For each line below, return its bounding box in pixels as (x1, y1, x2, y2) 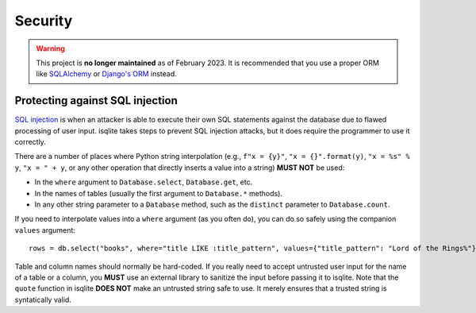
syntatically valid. (14, 295, 71, 304)
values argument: (14, 225, 75, 234)
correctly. (14, 137, 47, 147)
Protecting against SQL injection (14, 94, 178, 107)
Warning (36, 44, 65, 53)
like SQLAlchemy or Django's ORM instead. (36, 69, 178, 79)
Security (14, 12, 73, 29)
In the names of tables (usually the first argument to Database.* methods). (34, 188, 283, 198)
